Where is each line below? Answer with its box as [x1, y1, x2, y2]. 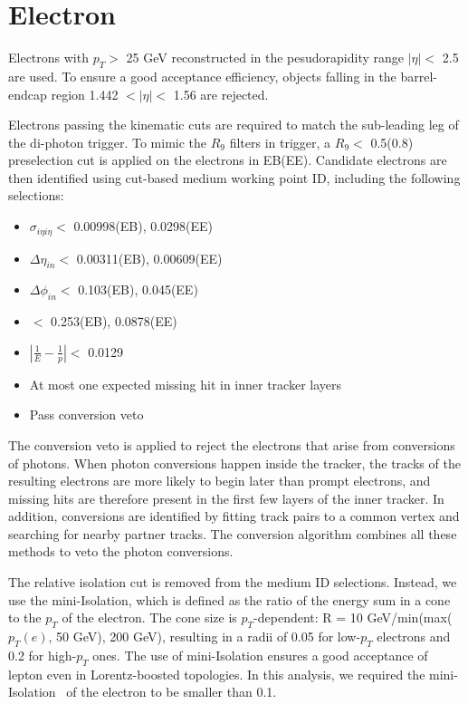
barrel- [400, 66, 438, 85]
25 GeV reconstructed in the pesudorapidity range [126, 48, 405, 67]
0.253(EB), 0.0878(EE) [51, 312, 177, 331]
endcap [8, 84, 47, 103]
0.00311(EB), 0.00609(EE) [76, 248, 223, 267]
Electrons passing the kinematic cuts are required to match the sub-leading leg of [8, 115, 459, 134]
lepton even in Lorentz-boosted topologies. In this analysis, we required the [8, 664, 425, 683]
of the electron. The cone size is [62, 608, 237, 627]
